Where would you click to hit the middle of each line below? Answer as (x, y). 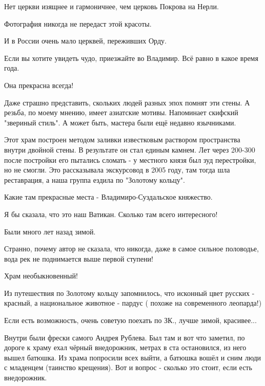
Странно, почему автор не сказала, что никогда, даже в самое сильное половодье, (131, 249)
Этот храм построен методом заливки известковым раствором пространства (122, 140)
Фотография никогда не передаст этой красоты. (78, 23)
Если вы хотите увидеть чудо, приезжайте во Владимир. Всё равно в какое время (131, 58)
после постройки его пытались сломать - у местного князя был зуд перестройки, (130, 159)
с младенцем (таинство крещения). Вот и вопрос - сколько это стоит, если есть (128, 367)
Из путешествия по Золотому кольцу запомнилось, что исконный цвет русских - (129, 293)
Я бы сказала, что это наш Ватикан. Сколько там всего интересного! (111, 214)
